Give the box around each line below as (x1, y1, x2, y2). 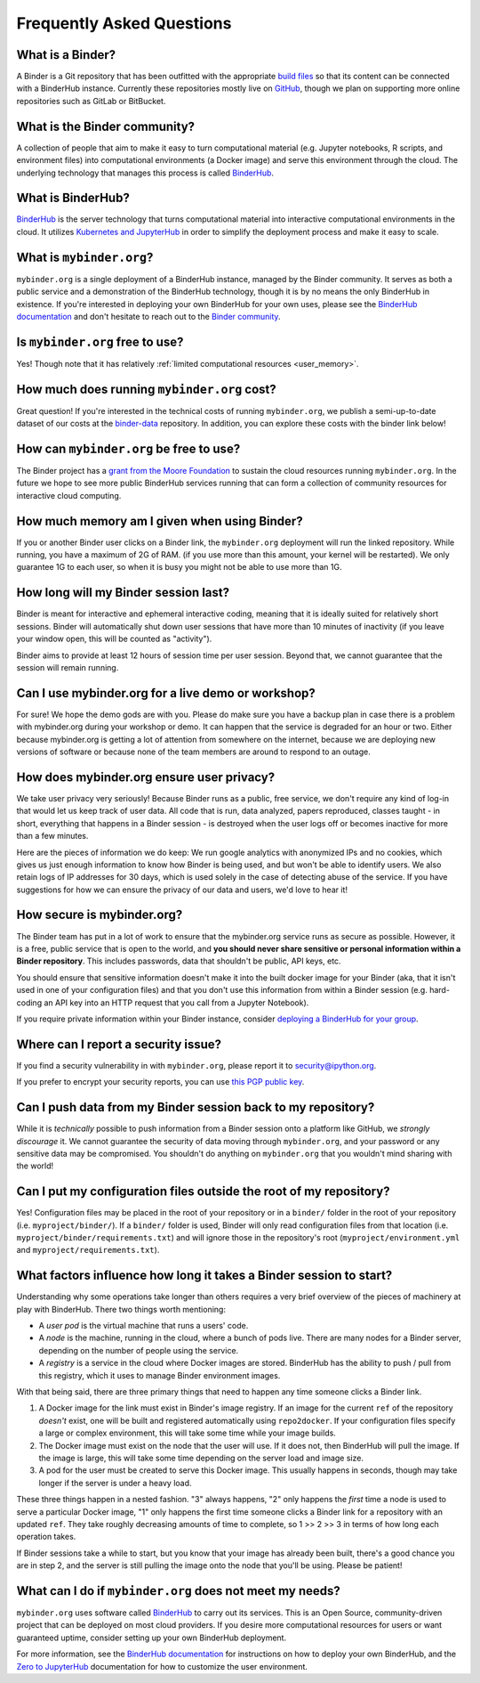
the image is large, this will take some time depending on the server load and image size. (38, 1452, 364, 1463)
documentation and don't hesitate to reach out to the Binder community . (16, 311, 281, 321)
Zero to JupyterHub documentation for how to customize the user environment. (16, 1661, 308, 1671)
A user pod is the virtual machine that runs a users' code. (38, 1321, 249, 1331)
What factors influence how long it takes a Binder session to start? (16, 1268, 393, 1283)
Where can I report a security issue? (16, 1037, 222, 1052)
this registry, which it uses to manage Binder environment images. (38, 1370, 281, 1380)
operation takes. (16, 1532, 76, 1542)
